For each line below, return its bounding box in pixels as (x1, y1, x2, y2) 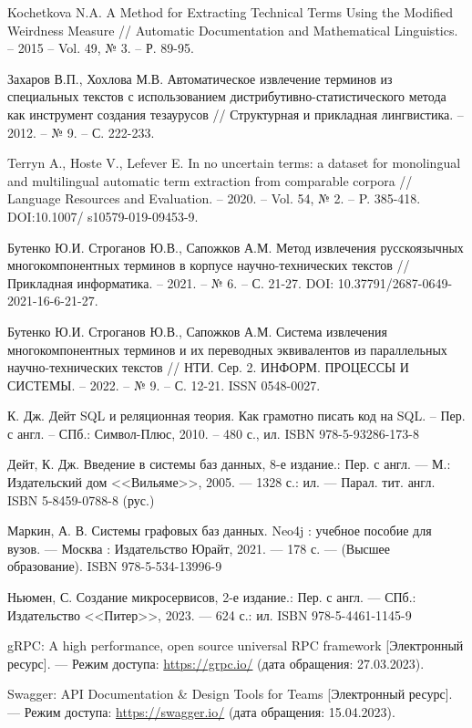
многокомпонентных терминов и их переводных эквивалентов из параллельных (7, 339, 447, 359)
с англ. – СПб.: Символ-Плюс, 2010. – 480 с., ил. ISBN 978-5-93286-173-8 (7, 423, 419, 442)
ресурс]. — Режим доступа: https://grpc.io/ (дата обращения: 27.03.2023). (7, 653, 425, 672)
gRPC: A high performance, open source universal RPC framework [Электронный (7, 636, 464, 655)
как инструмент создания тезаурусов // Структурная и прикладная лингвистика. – (7, 104, 464, 123)
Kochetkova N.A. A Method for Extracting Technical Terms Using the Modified (7, 3, 453, 21)
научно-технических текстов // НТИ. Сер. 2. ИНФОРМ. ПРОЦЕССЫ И (7, 358, 409, 377)
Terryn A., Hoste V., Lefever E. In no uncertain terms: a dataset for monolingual (7, 153, 461, 172)
